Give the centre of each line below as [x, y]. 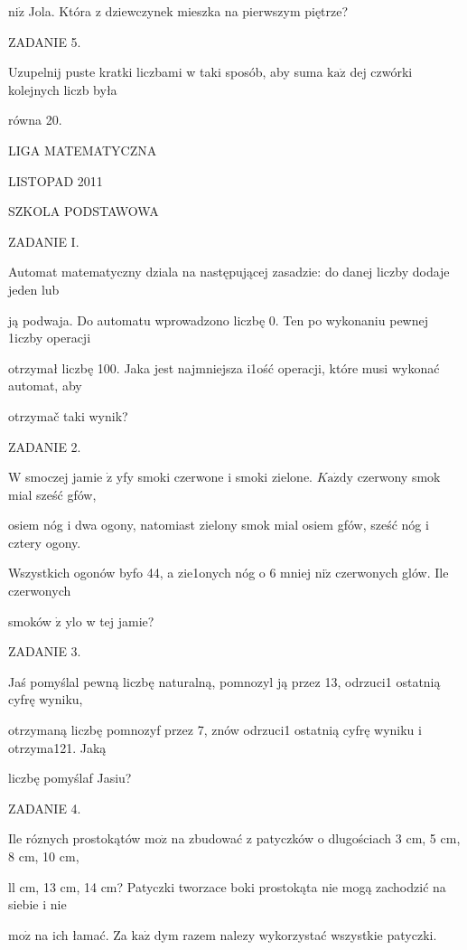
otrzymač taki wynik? [68, 415]
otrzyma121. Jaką [57, 747]
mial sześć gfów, [52, 494]
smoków [30, 621]
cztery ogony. [45, 542]
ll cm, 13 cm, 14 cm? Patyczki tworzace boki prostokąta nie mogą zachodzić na [227, 886]
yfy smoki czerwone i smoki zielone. [214, 477]
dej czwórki [381, 72]
